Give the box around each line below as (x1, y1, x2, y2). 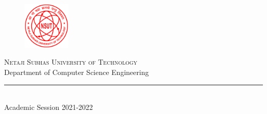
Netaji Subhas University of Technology (4, 56, 138, 67)
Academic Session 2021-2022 (4, 102, 93, 112)
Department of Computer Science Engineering (4, 66, 149, 77)
